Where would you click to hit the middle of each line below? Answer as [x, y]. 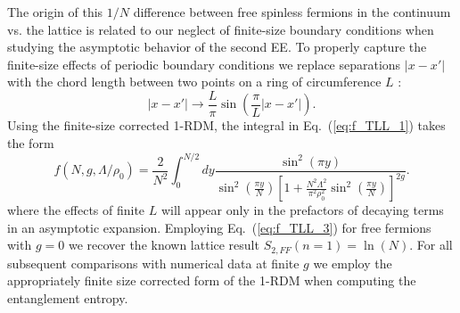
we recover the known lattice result [164, 245]
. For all [431, 245]
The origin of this [55, 12]
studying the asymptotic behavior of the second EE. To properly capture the [217, 47]
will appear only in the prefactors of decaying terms [302, 210]
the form [31, 143]
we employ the [353, 263]
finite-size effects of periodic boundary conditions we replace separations [204, 64]
